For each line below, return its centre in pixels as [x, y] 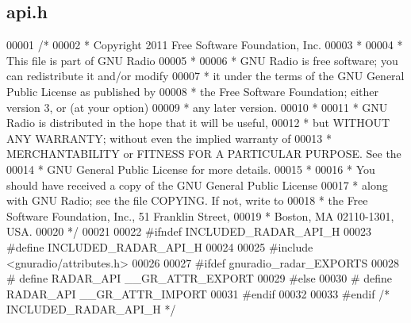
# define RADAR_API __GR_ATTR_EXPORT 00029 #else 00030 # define [200, 278]
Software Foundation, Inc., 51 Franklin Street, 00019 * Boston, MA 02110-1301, [200, 215]
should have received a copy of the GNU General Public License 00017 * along [197, 185]
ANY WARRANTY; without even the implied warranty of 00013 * [169, 138]
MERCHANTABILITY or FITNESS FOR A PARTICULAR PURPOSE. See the [204, 154]
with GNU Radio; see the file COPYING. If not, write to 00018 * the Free [187, 200]
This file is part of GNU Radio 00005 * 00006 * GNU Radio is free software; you [202, 60]
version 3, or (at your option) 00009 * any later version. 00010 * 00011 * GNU [197, 107]
